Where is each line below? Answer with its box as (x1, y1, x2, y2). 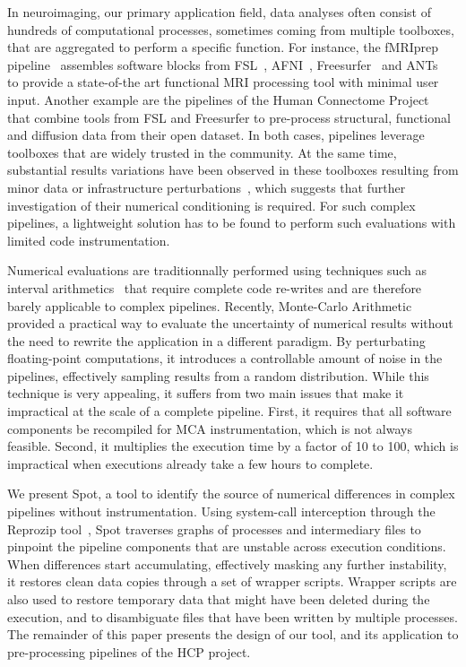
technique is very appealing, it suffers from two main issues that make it (7, 384, 404, 403)
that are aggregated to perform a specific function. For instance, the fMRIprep (7, 38, 439, 56)
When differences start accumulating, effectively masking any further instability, (7, 554, 447, 573)
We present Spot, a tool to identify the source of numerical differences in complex (7, 484, 455, 503)
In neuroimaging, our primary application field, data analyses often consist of (7, 3, 432, 21)
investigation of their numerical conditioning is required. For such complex (7, 195, 416, 214)
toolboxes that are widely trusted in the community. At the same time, (7, 143, 397, 161)
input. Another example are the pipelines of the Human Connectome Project (7, 90, 429, 108)
